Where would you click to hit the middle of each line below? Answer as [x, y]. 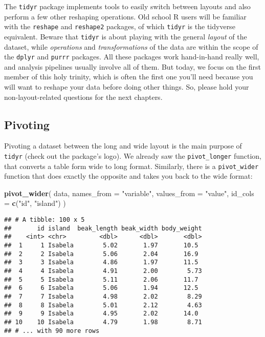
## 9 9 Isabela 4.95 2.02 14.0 [101, 314]
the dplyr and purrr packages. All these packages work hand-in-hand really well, [132, 57]
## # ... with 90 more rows [52, 331]
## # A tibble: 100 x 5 [45, 220]
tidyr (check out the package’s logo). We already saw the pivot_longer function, [133, 155]
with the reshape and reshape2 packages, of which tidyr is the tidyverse [120, 26]
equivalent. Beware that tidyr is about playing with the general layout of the [126, 36]
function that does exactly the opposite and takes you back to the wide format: [128, 176]
